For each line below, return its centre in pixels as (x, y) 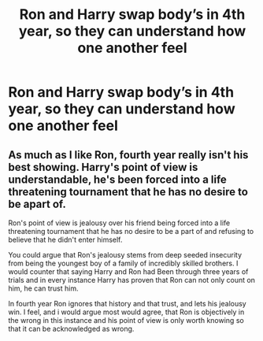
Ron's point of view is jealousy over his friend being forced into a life (119, 223)
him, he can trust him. (43, 288)
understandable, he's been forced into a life (117, 179)
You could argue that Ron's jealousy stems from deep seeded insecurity (125, 255)
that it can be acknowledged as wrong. (71, 329)
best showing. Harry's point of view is (103, 167)
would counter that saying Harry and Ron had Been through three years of (128, 272)
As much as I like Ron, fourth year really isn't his (128, 155)
